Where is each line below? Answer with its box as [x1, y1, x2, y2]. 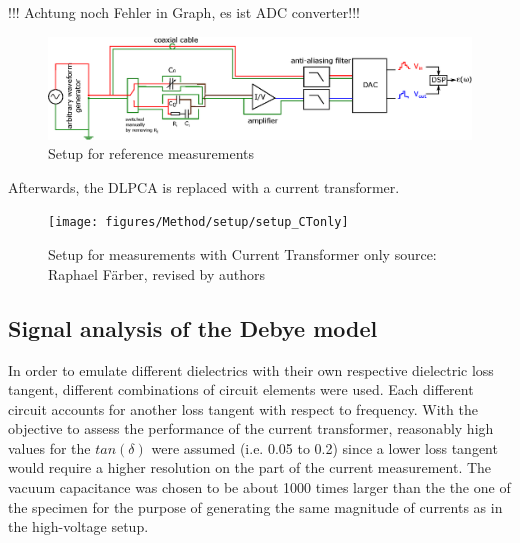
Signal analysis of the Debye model [8, 312, 378, 343]
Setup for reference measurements [48, 143, 255, 164]
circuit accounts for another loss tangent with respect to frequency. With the [8, 398, 478, 419]
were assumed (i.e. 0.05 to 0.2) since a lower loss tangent [151, 437, 498, 458]
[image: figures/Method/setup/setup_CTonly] [48, 215, 349, 230]
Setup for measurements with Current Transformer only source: [48, 244, 437, 265]
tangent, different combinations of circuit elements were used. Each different [8, 379, 474, 400]
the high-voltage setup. [8, 516, 149, 537]
